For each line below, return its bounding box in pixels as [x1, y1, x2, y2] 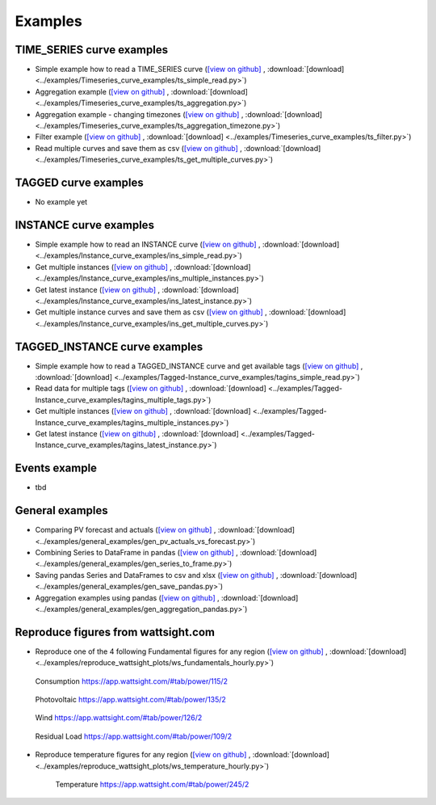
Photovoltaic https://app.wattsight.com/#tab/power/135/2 [35, 695, 226, 704]
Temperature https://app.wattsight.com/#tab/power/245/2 [55, 779, 249, 789]
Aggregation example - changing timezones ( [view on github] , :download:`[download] [35, 109, 323, 119]
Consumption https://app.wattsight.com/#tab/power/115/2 [35, 676, 228, 686]
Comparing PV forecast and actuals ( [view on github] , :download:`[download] [35, 525, 295, 535]
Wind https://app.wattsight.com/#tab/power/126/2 [35, 713, 203, 723]
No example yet [35, 197, 88, 207]
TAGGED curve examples [15, 176, 145, 189]
